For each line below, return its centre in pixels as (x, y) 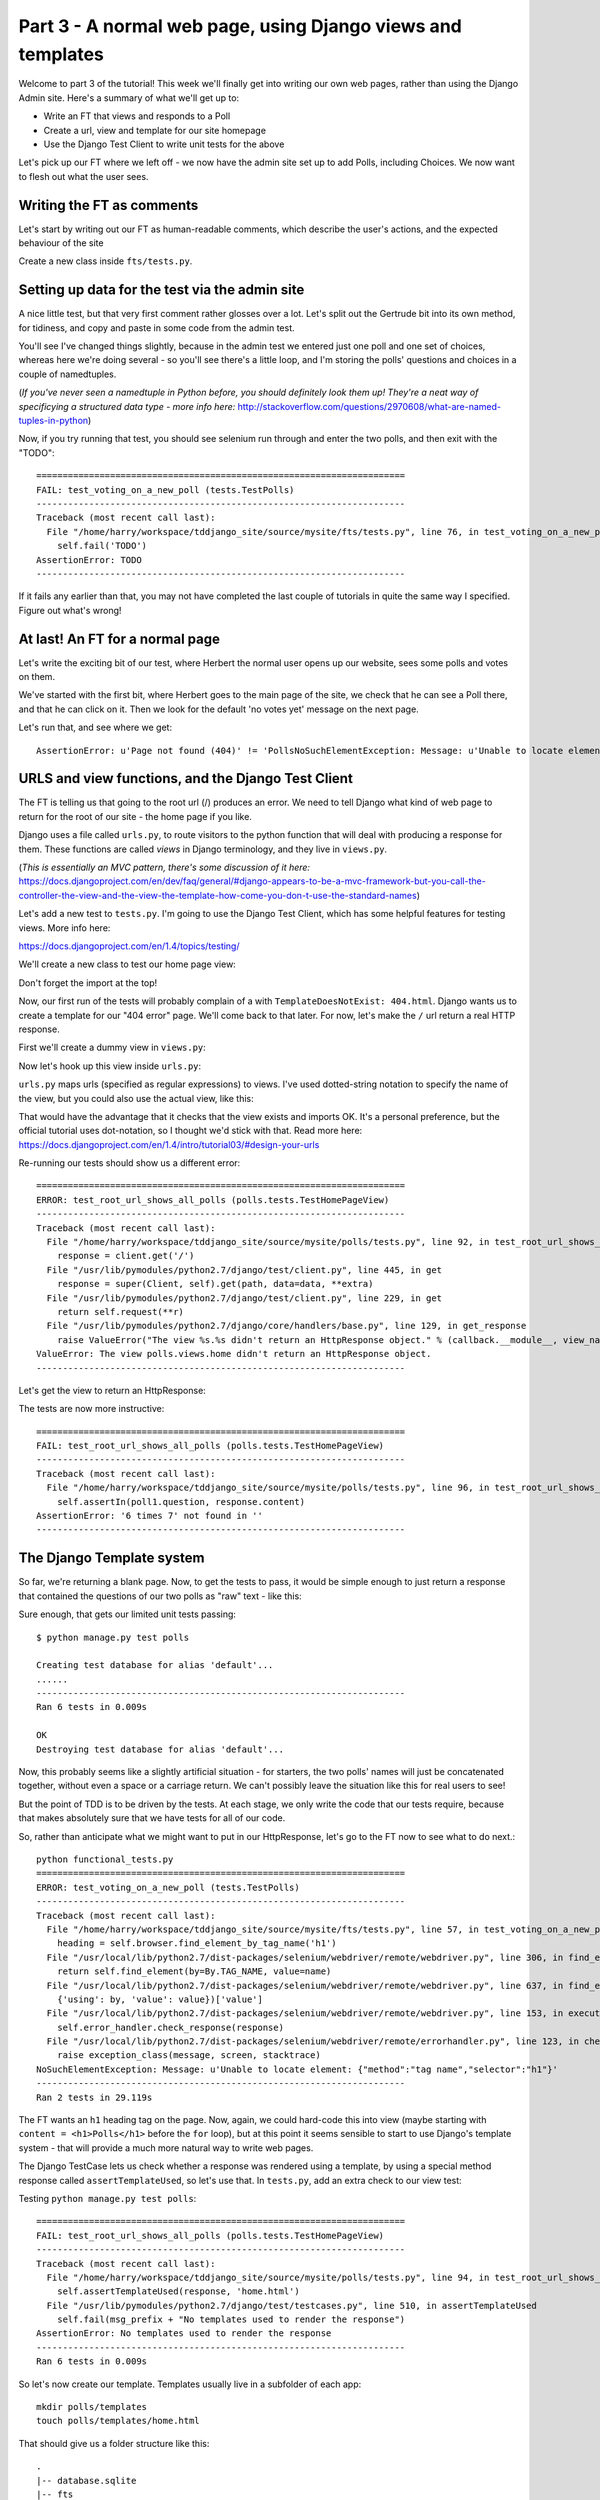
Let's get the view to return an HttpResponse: (112, 1390)
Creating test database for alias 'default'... (155, 1665)
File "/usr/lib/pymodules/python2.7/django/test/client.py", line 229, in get (244, 1298)
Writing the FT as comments (108, 205)
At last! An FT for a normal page (119, 638)
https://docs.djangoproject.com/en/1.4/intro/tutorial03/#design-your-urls (169, 1144)
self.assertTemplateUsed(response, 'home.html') (178, 2291)
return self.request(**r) (120, 1311)
